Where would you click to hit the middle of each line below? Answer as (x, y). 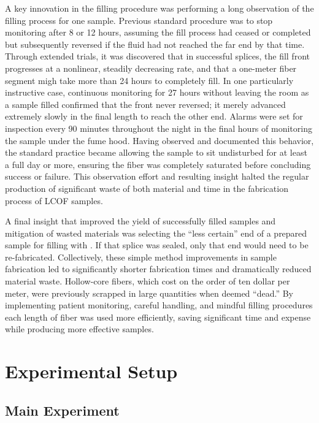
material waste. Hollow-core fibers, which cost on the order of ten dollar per (148, 281)
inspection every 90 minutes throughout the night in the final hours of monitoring (159, 128)
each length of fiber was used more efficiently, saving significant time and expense (158, 317)
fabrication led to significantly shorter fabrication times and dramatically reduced (158, 269)
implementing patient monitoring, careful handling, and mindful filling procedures (159, 305)
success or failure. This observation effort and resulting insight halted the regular (157, 176)
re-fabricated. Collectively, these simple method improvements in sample (141, 257)
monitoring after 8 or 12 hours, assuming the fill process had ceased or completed (158, 32)
